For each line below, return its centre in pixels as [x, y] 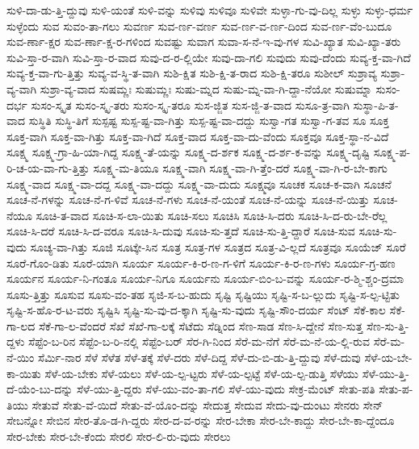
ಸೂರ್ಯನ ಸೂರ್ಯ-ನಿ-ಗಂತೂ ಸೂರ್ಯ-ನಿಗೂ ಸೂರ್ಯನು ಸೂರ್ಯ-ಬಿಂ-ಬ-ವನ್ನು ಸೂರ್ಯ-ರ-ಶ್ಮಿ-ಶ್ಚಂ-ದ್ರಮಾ [205, 279]
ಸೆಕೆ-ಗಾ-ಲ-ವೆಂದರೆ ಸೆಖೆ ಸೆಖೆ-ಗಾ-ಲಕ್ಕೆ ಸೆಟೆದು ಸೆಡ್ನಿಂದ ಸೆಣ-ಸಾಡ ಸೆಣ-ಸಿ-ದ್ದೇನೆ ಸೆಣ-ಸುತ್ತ [201, 325]
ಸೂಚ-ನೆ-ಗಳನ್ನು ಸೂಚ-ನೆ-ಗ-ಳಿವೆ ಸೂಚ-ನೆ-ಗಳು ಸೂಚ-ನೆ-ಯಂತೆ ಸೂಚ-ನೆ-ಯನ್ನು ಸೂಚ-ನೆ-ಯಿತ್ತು [188, 200]
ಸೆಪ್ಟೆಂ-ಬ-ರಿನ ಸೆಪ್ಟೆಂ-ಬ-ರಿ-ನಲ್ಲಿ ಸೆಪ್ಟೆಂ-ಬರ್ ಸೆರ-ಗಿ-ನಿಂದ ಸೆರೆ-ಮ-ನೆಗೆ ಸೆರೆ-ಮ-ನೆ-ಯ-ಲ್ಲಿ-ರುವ [199, 341]
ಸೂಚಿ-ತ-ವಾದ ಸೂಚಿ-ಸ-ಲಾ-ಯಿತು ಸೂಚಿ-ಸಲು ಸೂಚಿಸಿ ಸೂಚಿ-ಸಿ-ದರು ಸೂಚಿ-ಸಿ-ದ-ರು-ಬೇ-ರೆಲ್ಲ [212, 215]
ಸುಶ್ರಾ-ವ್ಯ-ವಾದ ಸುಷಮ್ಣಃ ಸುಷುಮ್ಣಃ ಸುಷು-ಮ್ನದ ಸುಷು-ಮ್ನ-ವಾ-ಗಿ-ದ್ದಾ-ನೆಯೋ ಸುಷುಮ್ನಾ [206, 88]
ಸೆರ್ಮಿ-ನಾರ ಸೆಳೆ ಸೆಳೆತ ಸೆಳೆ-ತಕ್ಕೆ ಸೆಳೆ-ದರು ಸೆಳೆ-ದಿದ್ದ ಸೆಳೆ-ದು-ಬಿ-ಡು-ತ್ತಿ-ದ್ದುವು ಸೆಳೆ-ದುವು [199, 358]
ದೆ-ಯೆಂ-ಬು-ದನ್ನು [40, 389]
